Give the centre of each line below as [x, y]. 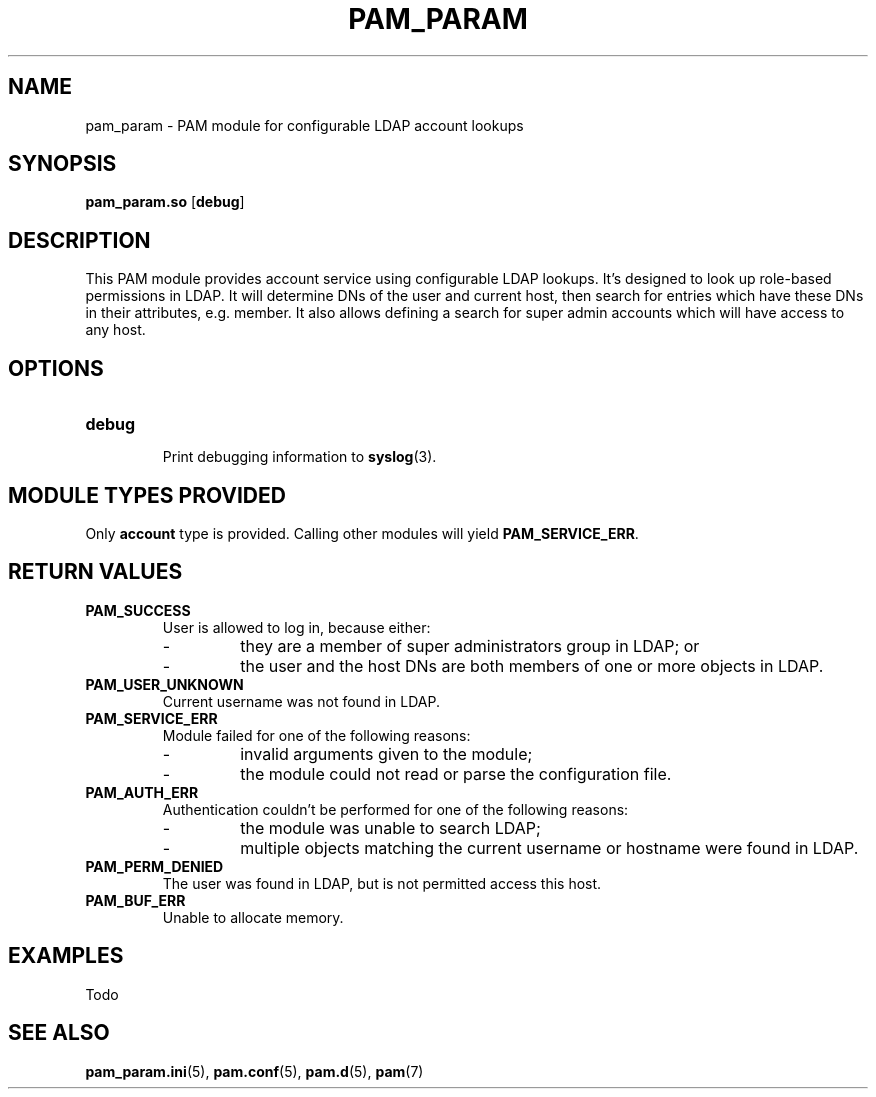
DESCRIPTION [79, 240]
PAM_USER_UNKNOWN [164, 684]
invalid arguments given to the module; [386, 753]
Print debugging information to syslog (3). [299, 457]
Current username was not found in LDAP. [301, 701]
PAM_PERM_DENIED [154, 866]
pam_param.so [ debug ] [165, 202]
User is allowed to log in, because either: [296, 627]
